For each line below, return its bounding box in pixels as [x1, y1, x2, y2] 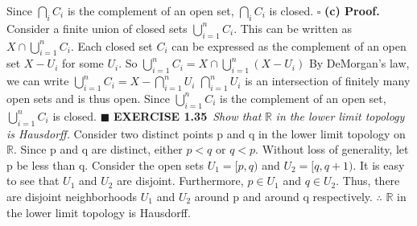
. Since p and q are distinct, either [13, 141, 183, 158]
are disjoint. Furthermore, [117, 172, 244, 189]
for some [61, 55, 104, 72]
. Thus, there [336, 172, 400, 189]
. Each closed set [70, 37, 153, 54]
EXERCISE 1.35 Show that [113, 107, 262, 124]
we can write [6, 72, 69, 89]
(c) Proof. [324, 2, 380, 18]
